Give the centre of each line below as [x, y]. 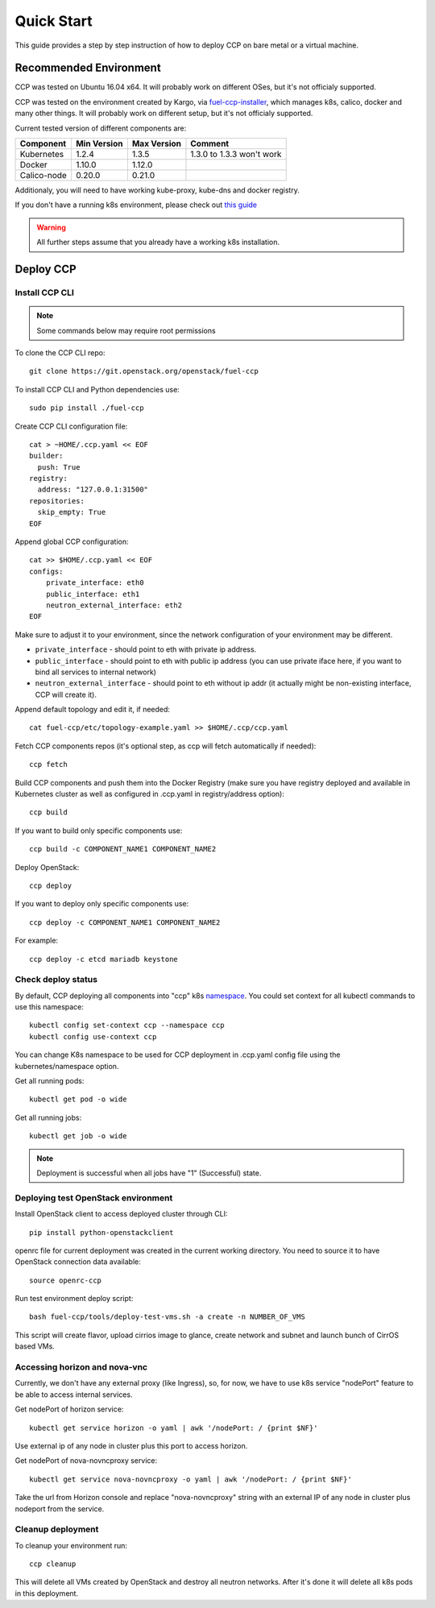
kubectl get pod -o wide [78, 1099]
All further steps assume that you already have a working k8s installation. [158, 242]
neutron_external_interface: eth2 [114, 605]
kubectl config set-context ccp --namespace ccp [127, 1026]
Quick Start [54, 21]
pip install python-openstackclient [101, 1232]
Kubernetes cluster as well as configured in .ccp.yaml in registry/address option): [150, 794]
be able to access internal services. [74, 1395]
